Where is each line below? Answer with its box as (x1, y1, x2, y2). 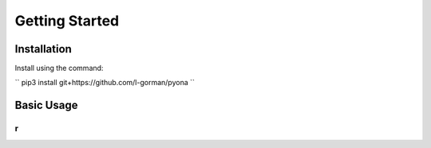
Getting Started (14, 12, 120, 29)
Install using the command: (14, 64, 104, 73)
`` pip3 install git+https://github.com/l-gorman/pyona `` (14, 78, 196, 88)
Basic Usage (14, 99, 78, 112)
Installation (14, 42, 72, 56)
